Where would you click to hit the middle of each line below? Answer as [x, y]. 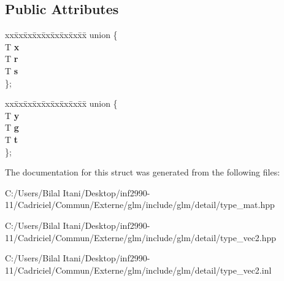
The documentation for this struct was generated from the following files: [143, 172]
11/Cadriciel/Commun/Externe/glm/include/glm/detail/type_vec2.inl [138, 270]
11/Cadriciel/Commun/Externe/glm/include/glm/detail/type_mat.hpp [140, 205]
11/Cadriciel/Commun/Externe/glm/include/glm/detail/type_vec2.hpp [141, 237]
